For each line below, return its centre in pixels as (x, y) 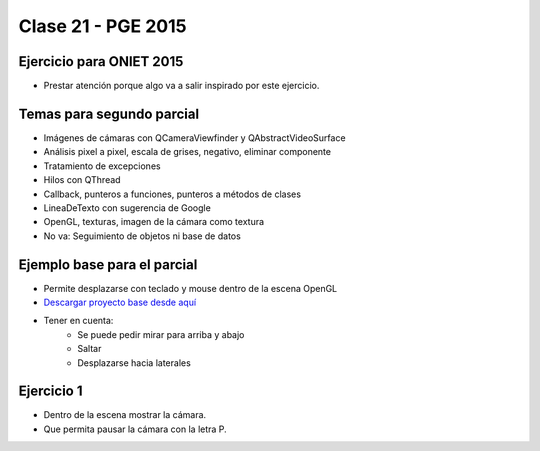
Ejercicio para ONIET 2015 (101, 61)
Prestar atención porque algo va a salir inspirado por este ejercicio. (181, 86)
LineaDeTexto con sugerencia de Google (127, 207)
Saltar (89, 349)
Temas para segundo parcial (109, 113)
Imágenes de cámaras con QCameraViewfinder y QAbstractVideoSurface (194, 137)
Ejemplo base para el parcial (108, 264)
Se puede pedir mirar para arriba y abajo (161, 334)
